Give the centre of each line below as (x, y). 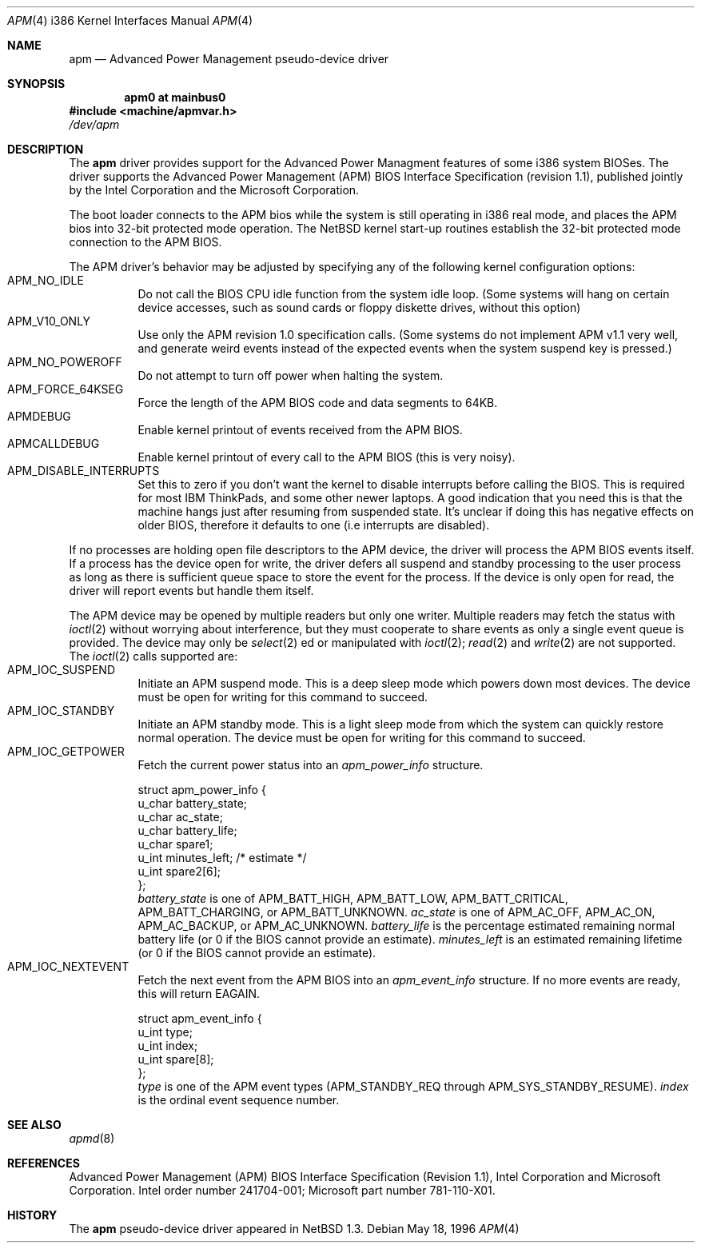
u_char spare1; (175, 844)
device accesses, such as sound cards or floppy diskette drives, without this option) (359, 307)
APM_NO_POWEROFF (65, 362)
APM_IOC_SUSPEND (62, 670)
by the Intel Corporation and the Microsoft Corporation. (214, 190)
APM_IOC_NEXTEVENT (68, 966)
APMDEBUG (39, 416)
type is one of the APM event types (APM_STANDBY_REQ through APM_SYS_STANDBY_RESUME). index (413, 1086)
